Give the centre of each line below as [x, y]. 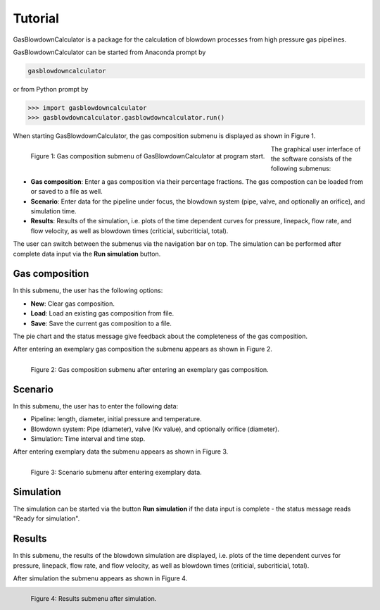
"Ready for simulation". [46, 518]
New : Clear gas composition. [73, 304]
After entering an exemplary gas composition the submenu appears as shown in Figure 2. [142, 349]
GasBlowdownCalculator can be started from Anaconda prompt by [109, 52]
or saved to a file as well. [66, 192]
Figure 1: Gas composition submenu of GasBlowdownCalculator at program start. [148, 156]
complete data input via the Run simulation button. [87, 254]
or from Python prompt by [51, 89]
